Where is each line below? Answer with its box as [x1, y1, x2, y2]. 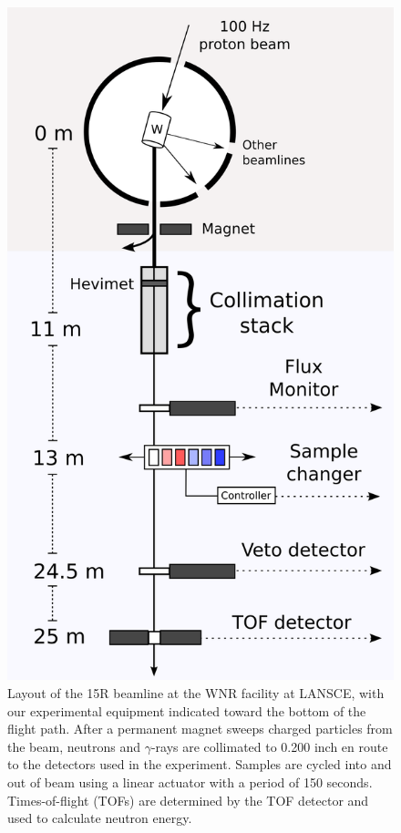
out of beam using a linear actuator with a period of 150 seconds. [7, 772, 373, 791]
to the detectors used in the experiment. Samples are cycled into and [7, 755, 392, 774]
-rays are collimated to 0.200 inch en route [150, 736, 388, 756]
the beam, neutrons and [7, 736, 140, 756]
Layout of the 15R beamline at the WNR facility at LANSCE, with [7, 683, 385, 702]
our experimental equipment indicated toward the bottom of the [7, 701, 366, 720]
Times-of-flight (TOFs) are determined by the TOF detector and [7, 790, 369, 809]
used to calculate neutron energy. [7, 808, 192, 828]
